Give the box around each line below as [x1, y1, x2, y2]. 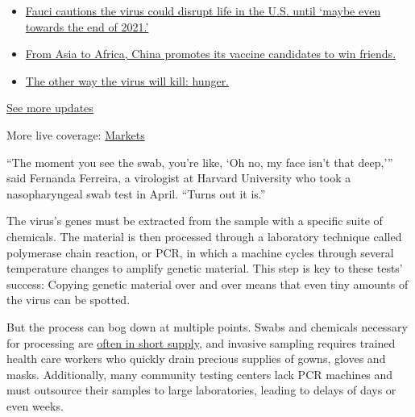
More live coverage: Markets [6, 126, 145, 143]
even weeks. [6, 397, 64, 414]
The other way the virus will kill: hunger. [25, 72, 230, 89]
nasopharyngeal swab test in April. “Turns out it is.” [6, 185, 266, 202]
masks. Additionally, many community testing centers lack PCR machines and [6, 365, 393, 382]
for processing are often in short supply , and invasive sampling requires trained [6, 334, 396, 351]
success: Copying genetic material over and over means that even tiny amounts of [6, 275, 409, 292]
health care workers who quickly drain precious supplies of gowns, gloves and [6, 350, 386, 367]
